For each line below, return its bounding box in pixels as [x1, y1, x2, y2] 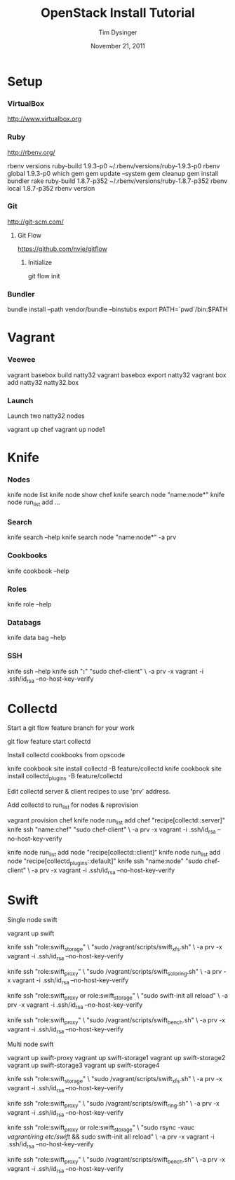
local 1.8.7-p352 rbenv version [7, 184, 95, 192]
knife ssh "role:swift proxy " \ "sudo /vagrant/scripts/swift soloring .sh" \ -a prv [7, 967, 222, 977]
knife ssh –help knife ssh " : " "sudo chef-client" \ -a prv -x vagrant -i [7, 667, 204, 675]
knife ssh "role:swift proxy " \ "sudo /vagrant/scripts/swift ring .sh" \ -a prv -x [7, 1099, 220, 1109]
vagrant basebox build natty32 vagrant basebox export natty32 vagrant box [7, 370, 227, 379]
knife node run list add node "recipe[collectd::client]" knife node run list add [7, 848, 221, 858]
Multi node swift [7, 1040, 54, 1049]
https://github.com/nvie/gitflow [17, 244, 107, 253]
